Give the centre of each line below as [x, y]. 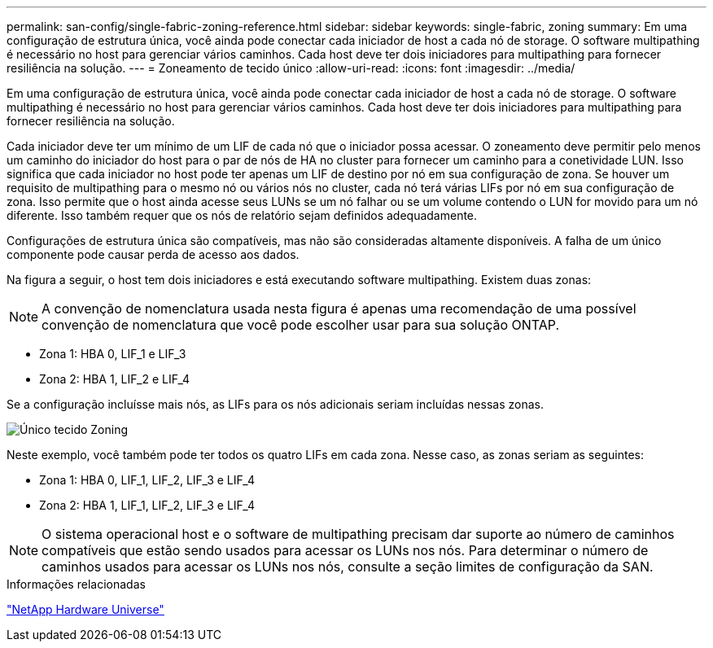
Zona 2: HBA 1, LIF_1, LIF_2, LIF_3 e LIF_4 [147, 505]
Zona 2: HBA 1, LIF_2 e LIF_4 [115, 379]
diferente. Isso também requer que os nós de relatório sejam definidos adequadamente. [242, 215]
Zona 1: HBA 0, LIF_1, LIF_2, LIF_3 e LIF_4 [147, 480]
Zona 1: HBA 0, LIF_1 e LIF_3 [113, 354]
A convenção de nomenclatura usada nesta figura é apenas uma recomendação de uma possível [339, 309]
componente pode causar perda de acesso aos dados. [153, 254]
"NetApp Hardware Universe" [85, 609]
